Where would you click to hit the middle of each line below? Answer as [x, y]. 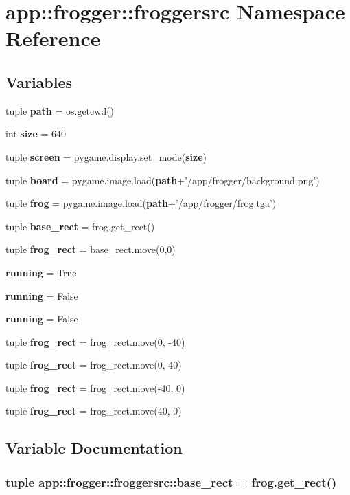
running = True [41, 272]
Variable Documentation [94, 448]
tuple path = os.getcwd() [60, 110]
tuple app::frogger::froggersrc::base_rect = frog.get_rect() [171, 482]
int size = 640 [36, 134]
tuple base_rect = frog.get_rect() [80, 226]
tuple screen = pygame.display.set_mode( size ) [106, 156]
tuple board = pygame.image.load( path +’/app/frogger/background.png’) [163, 180]
